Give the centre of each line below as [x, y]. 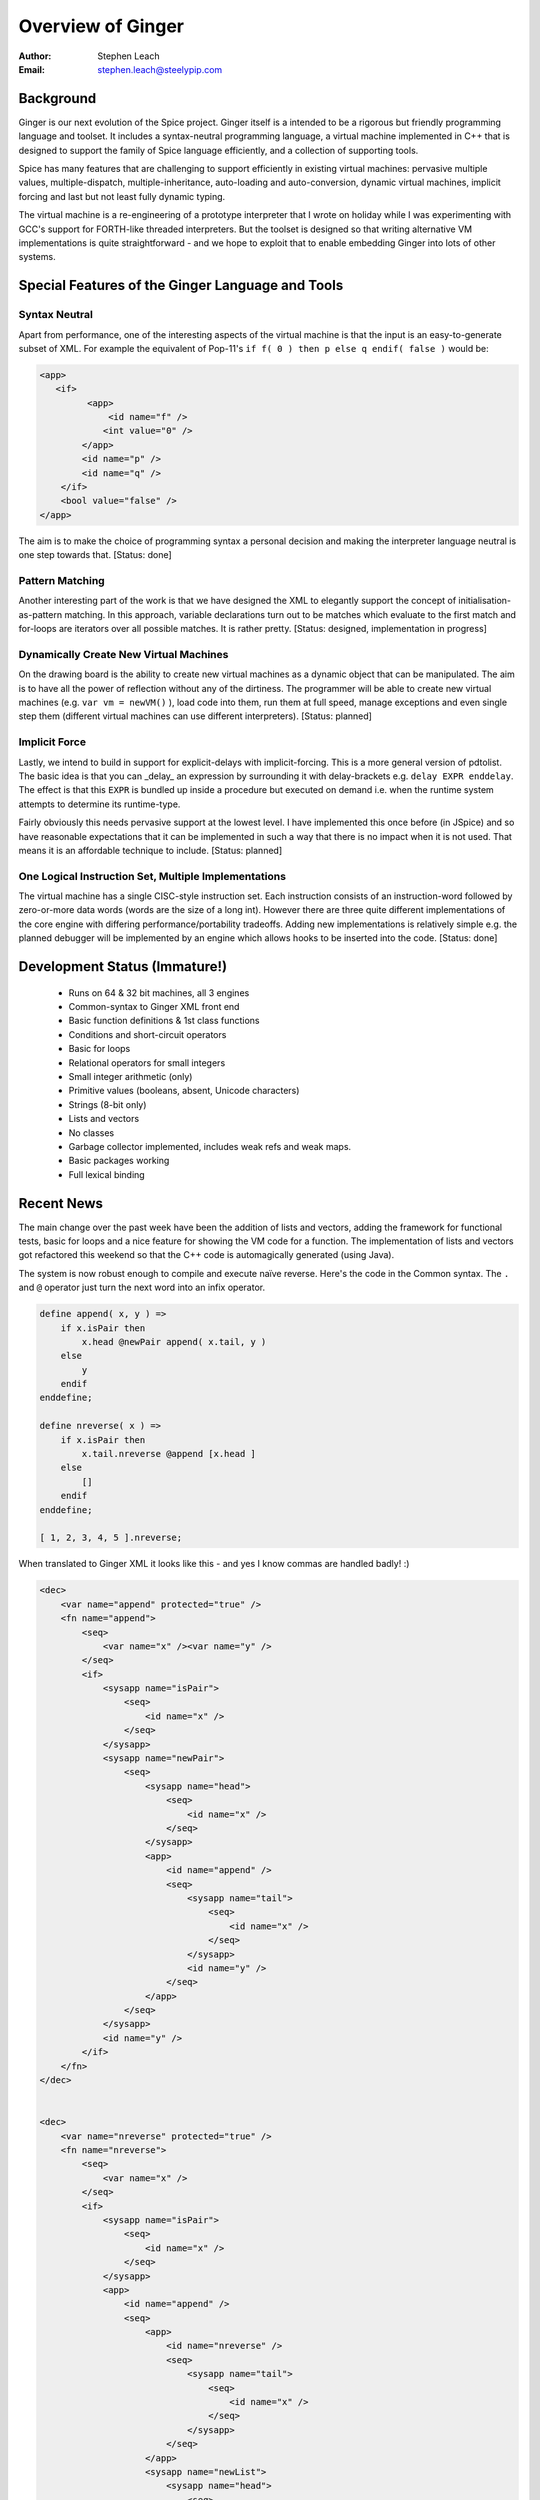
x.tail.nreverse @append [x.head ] [169, 1454]
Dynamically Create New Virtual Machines [123, 654]
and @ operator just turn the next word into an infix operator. [141, 1287]
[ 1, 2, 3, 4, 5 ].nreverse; [111, 1538]
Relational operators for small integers [147, 1062]
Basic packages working [119, 1161]
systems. [37, 257]
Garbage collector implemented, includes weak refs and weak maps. [210, 1146]
